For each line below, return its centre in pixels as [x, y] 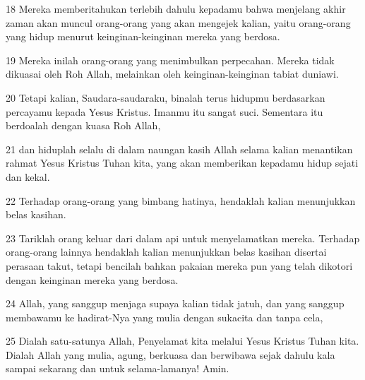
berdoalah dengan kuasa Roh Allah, [83, 125]
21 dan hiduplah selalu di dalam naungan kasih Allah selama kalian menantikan [179, 149]
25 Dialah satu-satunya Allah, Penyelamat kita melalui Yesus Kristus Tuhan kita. [182, 341]
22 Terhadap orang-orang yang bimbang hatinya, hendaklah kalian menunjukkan [181, 200]
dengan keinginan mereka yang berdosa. [92, 279]
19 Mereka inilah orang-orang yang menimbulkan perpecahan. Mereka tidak [170, 60]
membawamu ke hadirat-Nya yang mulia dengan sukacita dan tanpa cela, [164, 317]
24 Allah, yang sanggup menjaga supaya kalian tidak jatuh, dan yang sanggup [175, 303]
